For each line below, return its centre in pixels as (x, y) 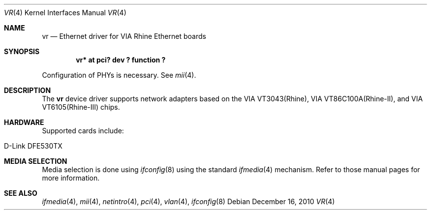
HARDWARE (24, 122)
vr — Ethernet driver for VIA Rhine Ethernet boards (124, 36)
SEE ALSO (21, 193)
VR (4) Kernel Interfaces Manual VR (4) (65, 13)
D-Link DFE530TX (33, 146)
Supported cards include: (83, 131)
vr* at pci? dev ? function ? (121, 60)
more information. (71, 178)
